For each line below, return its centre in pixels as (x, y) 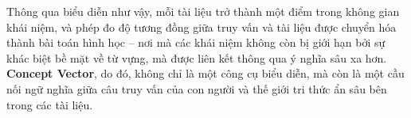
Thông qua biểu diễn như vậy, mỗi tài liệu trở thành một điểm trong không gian (203, 11)
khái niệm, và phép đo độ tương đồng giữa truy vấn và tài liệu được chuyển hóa (202, 27)
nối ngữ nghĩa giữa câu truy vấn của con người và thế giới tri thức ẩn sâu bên (197, 88)
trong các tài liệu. (50, 104)
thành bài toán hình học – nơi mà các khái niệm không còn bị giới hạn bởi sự (196, 42)
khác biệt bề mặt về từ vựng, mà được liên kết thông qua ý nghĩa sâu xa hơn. (197, 57)
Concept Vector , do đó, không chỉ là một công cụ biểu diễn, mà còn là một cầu (205, 73)
